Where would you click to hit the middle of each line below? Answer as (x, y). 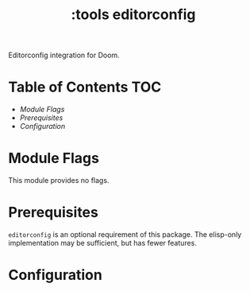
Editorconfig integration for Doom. (64, 55)
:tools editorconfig (133, 15)
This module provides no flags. (59, 180)
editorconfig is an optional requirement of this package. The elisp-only (125, 235)
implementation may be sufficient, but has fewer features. (102, 243)
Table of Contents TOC (85, 87)
